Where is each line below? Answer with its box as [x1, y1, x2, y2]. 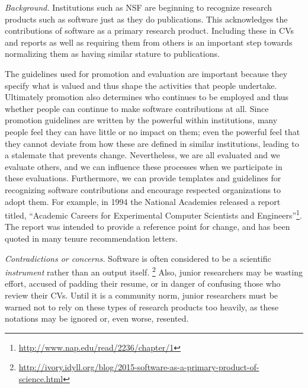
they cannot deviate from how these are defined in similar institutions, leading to [5, 137, 299, 149]
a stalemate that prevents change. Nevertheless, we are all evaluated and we [5, 149, 280, 161]
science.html [18, 372, 63, 384]
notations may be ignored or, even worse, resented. [5, 312, 189, 325]
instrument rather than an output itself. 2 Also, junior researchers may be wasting [5, 264, 303, 278]
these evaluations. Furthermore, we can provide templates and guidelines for [5, 172, 281, 184]
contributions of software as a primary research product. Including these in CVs [5, 24, 294, 37]
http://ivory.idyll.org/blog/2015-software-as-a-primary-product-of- [18, 361, 259, 373]
